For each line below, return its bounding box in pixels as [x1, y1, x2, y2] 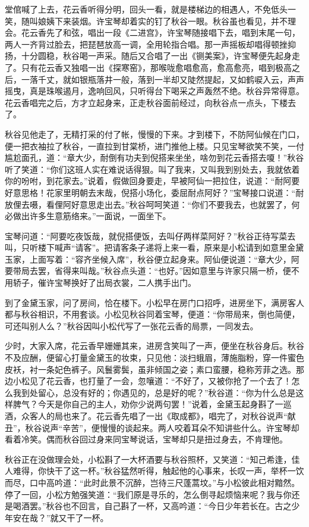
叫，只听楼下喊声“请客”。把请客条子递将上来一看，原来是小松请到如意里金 [5, 241, 296, 254]
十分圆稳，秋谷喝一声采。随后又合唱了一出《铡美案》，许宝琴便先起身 [21, 49, 292, 62]
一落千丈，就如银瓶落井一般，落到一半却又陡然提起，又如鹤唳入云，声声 [21, 73, 304, 85]
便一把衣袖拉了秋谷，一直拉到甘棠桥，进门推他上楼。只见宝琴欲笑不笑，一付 [5, 139, 304, 152]
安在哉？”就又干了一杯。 [12, 511, 109, 523]
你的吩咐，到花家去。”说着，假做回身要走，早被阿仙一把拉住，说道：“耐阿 [5, 174, 292, 187]
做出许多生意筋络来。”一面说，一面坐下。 [12, 210, 171, 222]
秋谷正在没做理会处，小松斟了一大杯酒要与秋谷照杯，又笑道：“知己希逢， [5, 453, 292, 465]
